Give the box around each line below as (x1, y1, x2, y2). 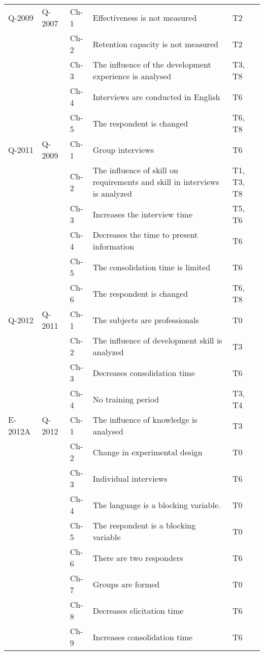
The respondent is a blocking (92, 519, 196, 531)
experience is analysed (92, 70, 172, 82)
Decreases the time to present (92, 229, 198, 240)
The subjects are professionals (92, 314, 199, 326)
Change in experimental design (92, 446, 203, 458)
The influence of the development (92, 58, 211, 70)
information (92, 240, 135, 252)
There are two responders (92, 551, 183, 564)
